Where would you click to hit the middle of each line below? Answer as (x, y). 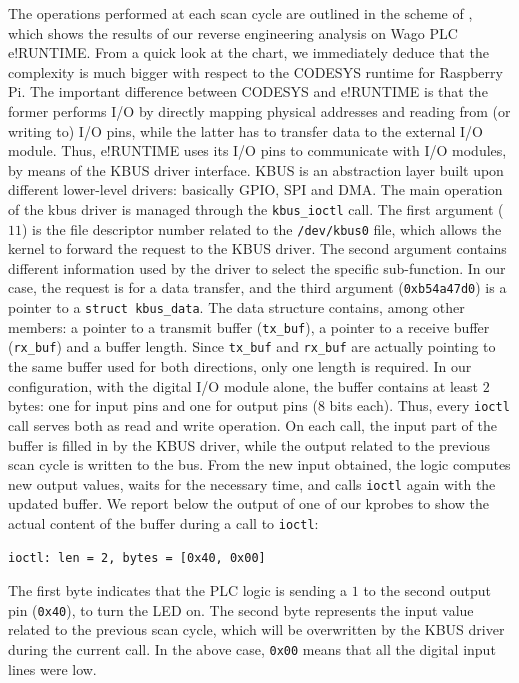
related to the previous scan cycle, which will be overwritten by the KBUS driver (256, 629)
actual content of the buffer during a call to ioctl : (163, 522)
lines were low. (52, 668)
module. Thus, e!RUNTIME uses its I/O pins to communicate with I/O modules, (257, 150)
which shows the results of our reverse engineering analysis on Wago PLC (233, 32)
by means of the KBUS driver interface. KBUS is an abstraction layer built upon (256, 169)
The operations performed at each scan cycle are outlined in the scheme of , (240, 13)
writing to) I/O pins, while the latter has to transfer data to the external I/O (245, 130)
